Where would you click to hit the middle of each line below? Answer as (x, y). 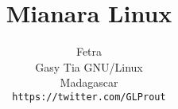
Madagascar (89, 82)
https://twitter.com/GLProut (89, 97)
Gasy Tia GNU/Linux (89, 66)
